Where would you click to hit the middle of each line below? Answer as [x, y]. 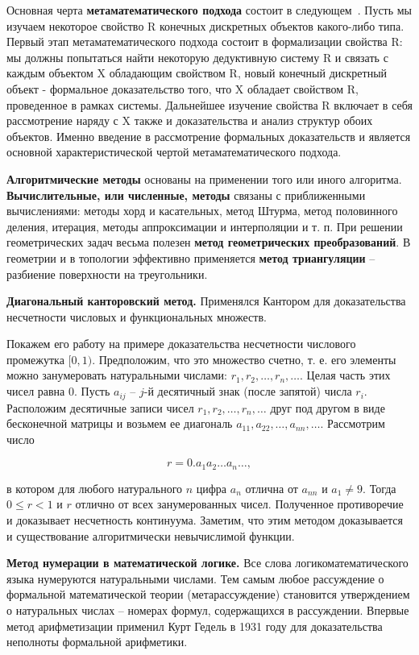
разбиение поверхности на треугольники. [107, 274]
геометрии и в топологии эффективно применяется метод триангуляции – [191, 257]
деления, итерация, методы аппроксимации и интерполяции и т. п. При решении [205, 226]
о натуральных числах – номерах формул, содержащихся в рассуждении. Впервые [208, 609]
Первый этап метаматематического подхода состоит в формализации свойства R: [205, 41]
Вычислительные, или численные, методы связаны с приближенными [186, 195]
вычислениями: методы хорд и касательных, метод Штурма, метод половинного [202, 211]
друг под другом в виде [328, 407]
